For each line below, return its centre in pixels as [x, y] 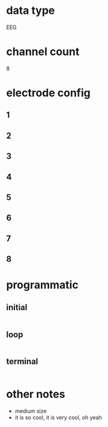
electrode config [49, 93]
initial [17, 307]
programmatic [43, 285]
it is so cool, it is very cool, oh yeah [58, 417]
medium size [31, 411]
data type [31, 11]
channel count [43, 52]
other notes [36, 394]
